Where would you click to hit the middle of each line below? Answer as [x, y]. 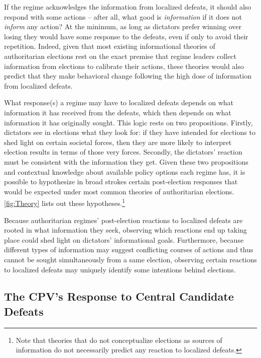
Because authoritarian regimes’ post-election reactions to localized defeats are [123, 220]
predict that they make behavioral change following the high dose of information [128, 76]
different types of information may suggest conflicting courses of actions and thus [129, 249]
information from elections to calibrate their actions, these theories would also [124, 66]
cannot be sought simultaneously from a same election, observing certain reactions [130, 259]
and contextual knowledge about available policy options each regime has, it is [125, 171]
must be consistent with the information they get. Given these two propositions [126, 161]
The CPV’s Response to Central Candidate [119, 296]
